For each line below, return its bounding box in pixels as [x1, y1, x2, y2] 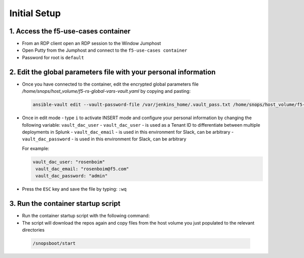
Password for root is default [22, 54, 85, 60]
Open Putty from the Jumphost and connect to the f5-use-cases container [22, 47, 187, 53]
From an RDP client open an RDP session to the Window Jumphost [22, 41, 162, 47]
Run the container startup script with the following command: [22, 213, 150, 219]
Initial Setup [9, 8, 61, 19]
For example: [22, 145, 50, 152]
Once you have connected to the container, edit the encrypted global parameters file [22, 81, 199, 87]
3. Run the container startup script [9, 199, 121, 208]
